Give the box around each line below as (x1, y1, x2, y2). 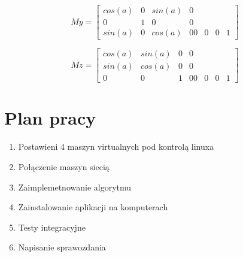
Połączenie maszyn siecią (18, 160, 110, 173)
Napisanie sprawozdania (18, 241, 106, 253)
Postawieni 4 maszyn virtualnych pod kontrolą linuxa (18, 140, 214, 153)
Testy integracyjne (18, 220, 86, 233)
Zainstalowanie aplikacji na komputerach (18, 201, 168, 213)
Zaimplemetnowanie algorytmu (18, 180, 132, 193)
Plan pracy (4, 105, 96, 130)
